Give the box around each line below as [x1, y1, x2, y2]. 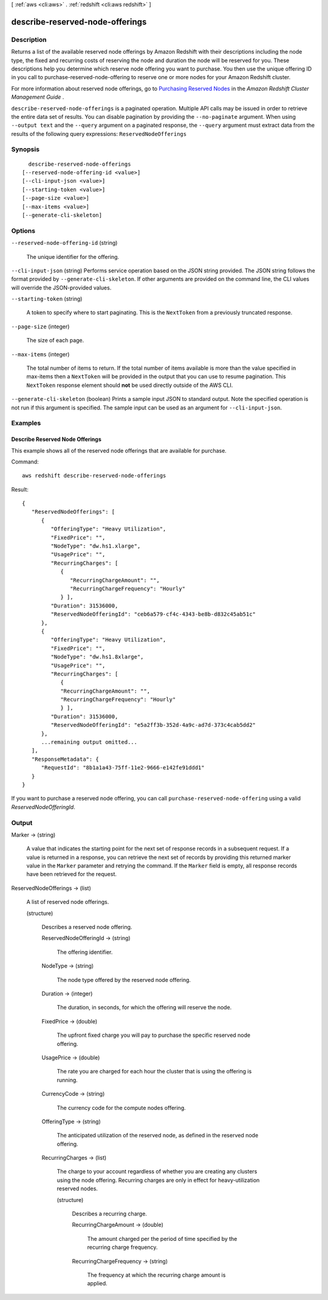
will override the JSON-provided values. [11, 284, 112, 291]
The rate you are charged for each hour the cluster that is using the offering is [56, 1068, 252, 1075]
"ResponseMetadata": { [31, 755, 100, 763]
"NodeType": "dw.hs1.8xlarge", [50, 654, 144, 660]
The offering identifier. [56, 948, 113, 956]
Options [11, 226, 36, 235]
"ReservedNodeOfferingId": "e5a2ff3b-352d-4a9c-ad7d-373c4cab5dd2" [50, 722, 256, 729]
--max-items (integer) [11, 350, 70, 358]
